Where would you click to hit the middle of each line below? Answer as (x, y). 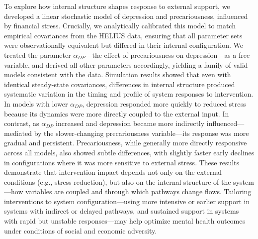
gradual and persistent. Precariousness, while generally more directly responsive (126, 143)
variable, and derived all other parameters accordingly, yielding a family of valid (126, 64)
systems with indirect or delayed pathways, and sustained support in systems (122, 211)
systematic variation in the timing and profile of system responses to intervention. (129, 94)
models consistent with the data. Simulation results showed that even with (118, 74)
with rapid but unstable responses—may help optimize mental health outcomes (125, 221)
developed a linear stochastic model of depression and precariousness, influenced (126, 16)
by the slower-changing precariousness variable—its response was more (141, 133)
